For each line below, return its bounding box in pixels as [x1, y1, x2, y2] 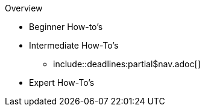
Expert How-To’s [29, 77, 95, 88]
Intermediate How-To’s [29, 40, 119, 50]
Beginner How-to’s [29, 22, 103, 32]
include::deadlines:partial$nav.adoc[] [53, 59, 201, 69]
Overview [5, 3, 43, 13]
